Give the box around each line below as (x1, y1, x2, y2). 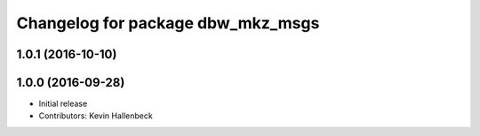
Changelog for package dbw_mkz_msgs (16, 13, 320, 33)
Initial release (38, 98, 88, 110)
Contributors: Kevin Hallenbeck (38, 110, 153, 121)
